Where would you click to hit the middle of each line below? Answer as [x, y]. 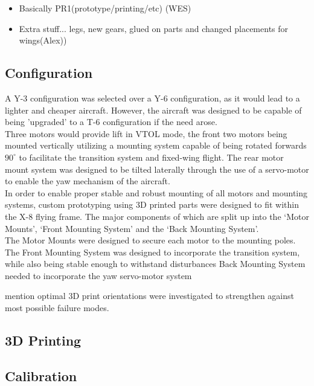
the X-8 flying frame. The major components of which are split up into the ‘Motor [157, 216]
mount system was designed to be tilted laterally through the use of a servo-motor [157, 169]
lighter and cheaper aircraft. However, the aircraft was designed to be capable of [153, 110]
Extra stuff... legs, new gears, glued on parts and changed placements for [154, 28]
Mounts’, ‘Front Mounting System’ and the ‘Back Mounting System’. [132, 228]
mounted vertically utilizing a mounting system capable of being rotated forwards [156, 145]
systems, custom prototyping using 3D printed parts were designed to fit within [152, 204]
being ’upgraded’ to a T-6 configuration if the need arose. [111, 122]
